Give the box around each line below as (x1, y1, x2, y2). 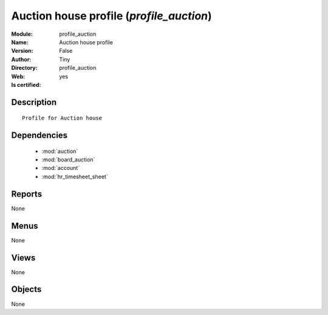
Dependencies (11, 130, 68, 141)
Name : (11, 38, 29, 46)
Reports (11, 189, 43, 199)
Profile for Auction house (22, 115, 103, 121)
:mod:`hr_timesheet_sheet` (41, 173, 109, 180)
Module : (11, 30, 33, 38)
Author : (11, 55, 32, 63)
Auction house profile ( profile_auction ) (11, 9, 212, 22)
